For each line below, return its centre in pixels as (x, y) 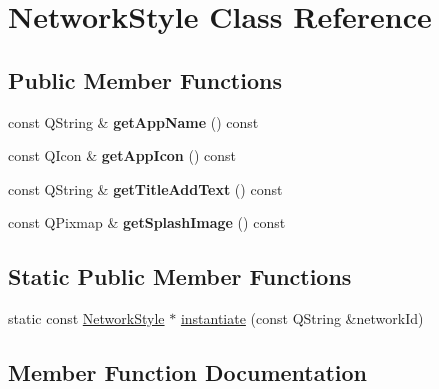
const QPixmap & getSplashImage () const (147, 222)
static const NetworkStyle (86, 318)
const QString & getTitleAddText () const (145, 188)
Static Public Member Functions (180, 276)
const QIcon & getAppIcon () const (122, 155)
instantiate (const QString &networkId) (302, 318)
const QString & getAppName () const (133, 121)
